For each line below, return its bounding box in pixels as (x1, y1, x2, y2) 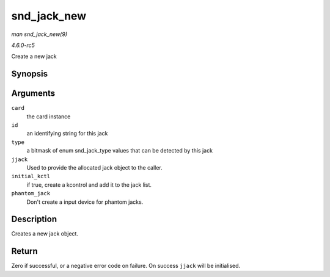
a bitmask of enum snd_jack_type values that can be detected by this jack (26, 147, 213, 154)
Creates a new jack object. (11, 230, 79, 237)
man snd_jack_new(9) (11, 31, 67, 38)
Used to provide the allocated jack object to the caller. (26, 164, 163, 171)
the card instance (26, 113, 71, 120)
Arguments (11, 88, 56, 99)
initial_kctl (11, 173, 51, 180)
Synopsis (11, 69, 48, 79)
